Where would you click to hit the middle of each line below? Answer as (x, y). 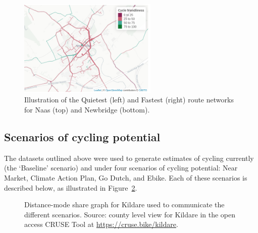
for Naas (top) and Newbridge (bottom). (87, 110)
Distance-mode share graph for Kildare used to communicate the (124, 205)
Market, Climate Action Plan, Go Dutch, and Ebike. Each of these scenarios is (126, 178)
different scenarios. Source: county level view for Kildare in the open (130, 214)
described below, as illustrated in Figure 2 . (71, 187)
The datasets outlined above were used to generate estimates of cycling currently (129, 158)
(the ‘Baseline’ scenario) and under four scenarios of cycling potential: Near (121, 168)
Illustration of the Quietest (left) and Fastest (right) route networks (129, 100)
